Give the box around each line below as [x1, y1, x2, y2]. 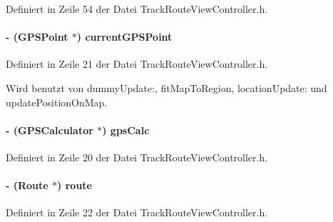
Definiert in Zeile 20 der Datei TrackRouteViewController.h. [6, 149, 268, 164]
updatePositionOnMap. [6, 94, 108, 109]
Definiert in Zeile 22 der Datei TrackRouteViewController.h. [6, 205, 268, 220]
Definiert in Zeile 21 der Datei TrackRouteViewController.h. [6, 56, 268, 71]
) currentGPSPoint [76, 29, 173, 44]
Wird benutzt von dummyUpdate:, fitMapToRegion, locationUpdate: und [6, 80, 327, 95]
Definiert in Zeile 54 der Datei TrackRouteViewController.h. [6, 1, 268, 16]
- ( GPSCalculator [6, 122, 93, 137]
